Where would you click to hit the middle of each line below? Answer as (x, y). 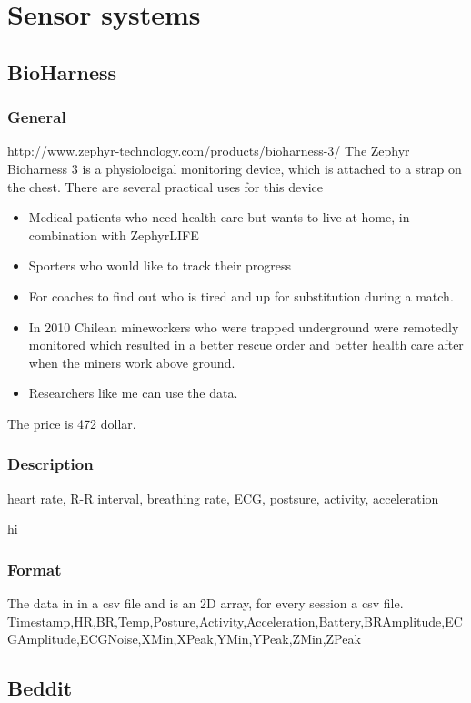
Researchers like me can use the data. (133, 393)
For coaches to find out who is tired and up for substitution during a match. (241, 295)
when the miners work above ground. (132, 362)
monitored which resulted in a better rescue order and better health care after (246, 345)
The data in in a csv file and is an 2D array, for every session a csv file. (205, 603)
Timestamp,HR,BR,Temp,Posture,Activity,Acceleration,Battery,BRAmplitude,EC (235, 621)
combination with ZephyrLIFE (114, 234)
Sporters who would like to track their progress (160, 265)
